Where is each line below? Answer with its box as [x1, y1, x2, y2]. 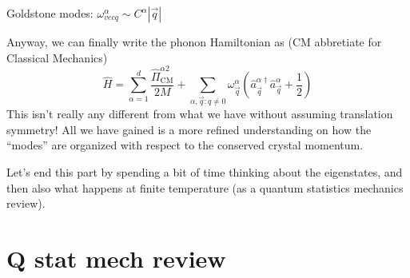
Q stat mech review [6, 242, 226, 275]
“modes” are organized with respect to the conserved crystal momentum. [6, 137, 364, 153]
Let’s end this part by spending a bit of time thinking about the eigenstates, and [6, 164, 403, 181]
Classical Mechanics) [6, 49, 108, 66]
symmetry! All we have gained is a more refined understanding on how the [6, 121, 372, 137]
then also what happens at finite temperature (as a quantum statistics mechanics [6, 179, 404, 196]
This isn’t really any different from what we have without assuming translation [6, 105, 393, 122]
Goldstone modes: [6, 5, 94, 21]
